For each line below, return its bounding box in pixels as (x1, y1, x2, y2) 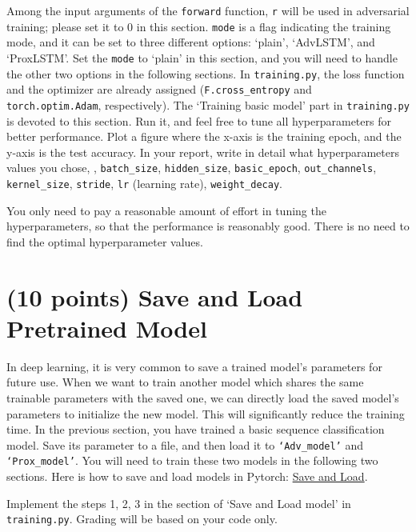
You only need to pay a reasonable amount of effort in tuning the (6, 202, 326, 218)
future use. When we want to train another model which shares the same (6, 374, 364, 390)
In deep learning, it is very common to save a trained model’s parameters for (6, 358, 382, 374)
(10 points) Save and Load (6, 280, 303, 313)
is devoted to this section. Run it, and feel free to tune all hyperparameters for (6, 112, 391, 129)
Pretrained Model (6, 311, 207, 344)
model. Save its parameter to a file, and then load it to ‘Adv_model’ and (6, 436, 364, 453)
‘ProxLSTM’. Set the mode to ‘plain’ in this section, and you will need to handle (6, 49, 398, 66)
